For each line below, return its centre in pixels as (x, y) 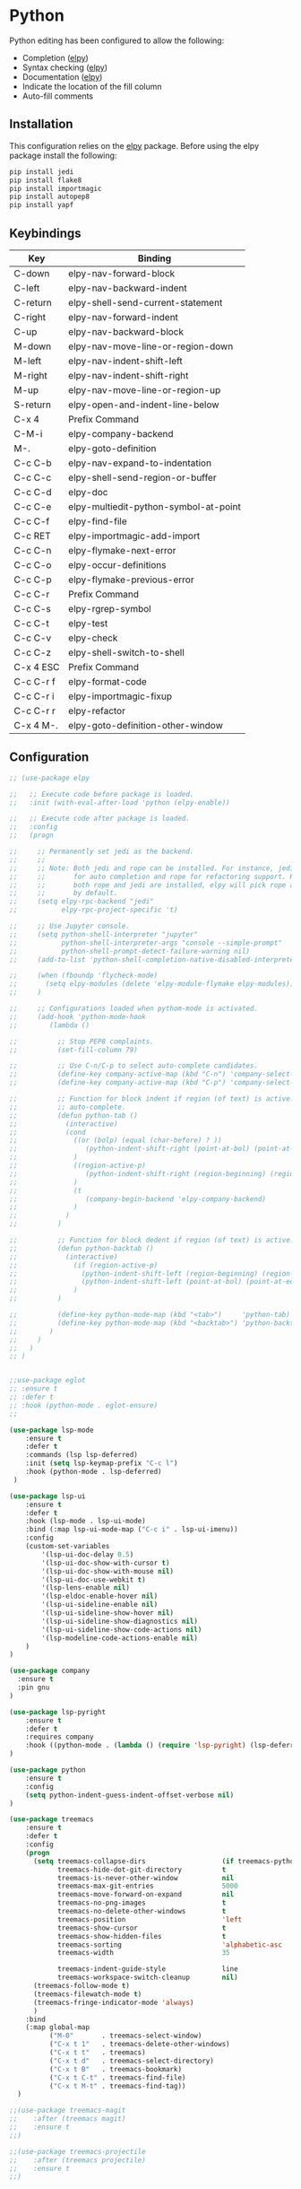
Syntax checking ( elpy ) (65, 67)
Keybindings (46, 233)
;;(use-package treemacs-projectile (77, 2151)
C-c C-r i (34, 696)
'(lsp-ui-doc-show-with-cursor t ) (106, 1563)
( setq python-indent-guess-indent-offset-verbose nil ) (130, 1795)
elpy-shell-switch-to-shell (127, 652)
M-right (30, 375)
